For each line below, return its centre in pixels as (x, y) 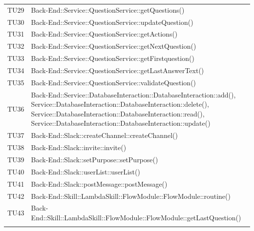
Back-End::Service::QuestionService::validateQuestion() (114, 82)
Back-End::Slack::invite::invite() (79, 147)
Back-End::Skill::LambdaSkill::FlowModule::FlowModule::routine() (131, 196)
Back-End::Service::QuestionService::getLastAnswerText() (117, 70)
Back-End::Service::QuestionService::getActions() (104, 34)
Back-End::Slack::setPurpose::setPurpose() (95, 159)
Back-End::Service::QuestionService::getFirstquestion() (113, 58)
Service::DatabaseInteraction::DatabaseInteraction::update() (121, 123)
